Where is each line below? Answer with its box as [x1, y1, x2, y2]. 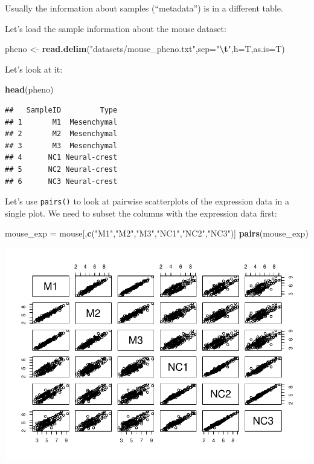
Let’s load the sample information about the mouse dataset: [5, 22, 226, 34]
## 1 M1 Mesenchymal [5, 117, 118, 126]
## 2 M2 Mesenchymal [5, 129, 118, 139]
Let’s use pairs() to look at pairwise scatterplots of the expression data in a [5, 195, 289, 207]
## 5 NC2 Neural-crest [5, 165, 118, 174]
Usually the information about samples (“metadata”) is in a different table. [5, 2, 283, 14]
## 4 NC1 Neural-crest [5, 153, 118, 162]
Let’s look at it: [5, 62, 63, 75]
